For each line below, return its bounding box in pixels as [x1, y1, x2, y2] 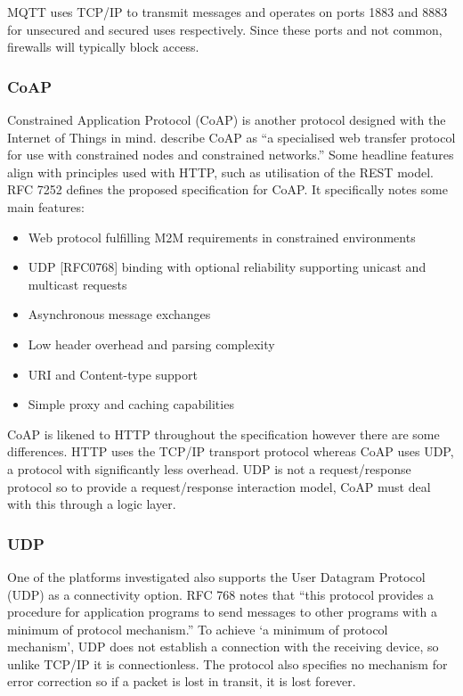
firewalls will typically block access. [7, 37, 199, 56]
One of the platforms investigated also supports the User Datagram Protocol [7, 567, 426, 585]
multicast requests [28, 274, 127, 293]
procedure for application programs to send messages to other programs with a [7, 602, 437, 621]
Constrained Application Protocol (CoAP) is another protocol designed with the [7, 111, 446, 128]
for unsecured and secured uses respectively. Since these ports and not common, [7, 20, 443, 38]
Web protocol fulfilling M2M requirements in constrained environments [28, 227, 416, 246]
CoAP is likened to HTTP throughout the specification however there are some [7, 424, 440, 443]
